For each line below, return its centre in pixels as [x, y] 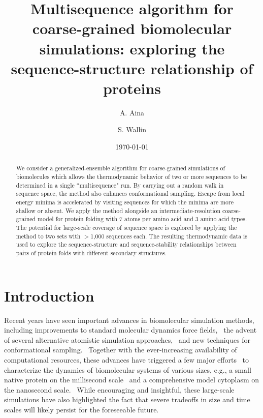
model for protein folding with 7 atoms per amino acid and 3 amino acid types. [142, 219]
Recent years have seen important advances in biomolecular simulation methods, [129, 320]
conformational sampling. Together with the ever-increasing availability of [121, 350]
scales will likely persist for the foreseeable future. [81, 409]
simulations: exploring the [132, 48]
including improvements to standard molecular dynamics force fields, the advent [130, 330]
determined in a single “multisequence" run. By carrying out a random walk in [120, 185]
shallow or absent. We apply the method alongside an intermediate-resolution [118, 210]
